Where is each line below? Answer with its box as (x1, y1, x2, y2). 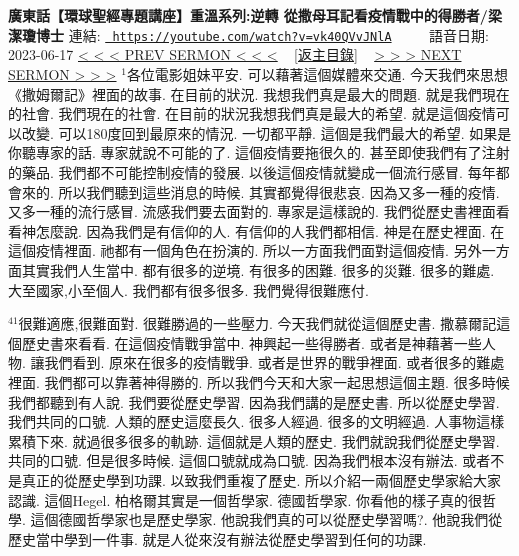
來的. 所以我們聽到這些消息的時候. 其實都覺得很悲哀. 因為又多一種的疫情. (21, 181, 500, 202)
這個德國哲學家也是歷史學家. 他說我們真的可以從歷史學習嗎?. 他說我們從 (30, 509, 503, 530)
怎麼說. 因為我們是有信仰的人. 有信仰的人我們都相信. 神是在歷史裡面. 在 (35, 220, 505, 241)
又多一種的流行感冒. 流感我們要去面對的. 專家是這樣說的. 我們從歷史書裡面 (8, 201, 496, 222)
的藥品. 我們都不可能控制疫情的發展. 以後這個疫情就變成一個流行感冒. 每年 (8, 162, 496, 182)
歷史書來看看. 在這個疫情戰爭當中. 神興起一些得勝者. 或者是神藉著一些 (21, 332, 482, 353)
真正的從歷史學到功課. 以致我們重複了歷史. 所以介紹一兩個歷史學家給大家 (21, 469, 502, 490)
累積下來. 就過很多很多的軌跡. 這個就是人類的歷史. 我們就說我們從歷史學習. (8, 430, 500, 451)
